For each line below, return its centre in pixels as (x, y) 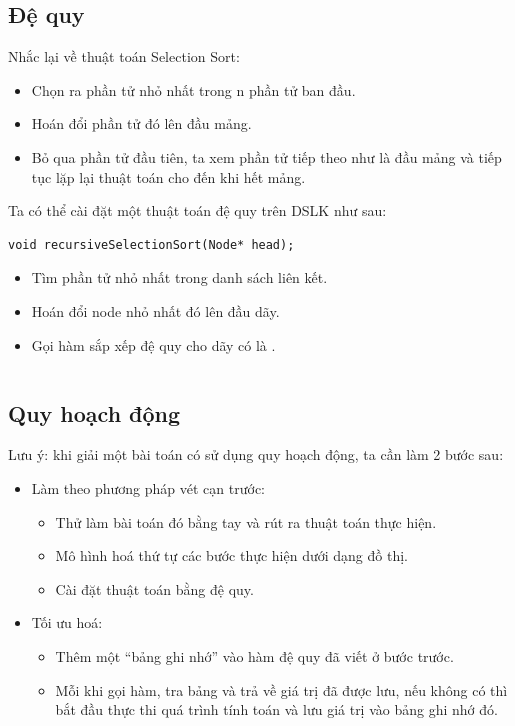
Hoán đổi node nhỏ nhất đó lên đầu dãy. (155, 310)
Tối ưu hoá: (67, 622)
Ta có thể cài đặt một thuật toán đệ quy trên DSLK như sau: (197, 210)
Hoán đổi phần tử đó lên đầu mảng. (141, 123)
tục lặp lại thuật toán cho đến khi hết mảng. (168, 176)
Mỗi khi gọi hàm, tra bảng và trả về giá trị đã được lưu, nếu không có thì (281, 689)
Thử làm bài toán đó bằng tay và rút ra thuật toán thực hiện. (246, 521)
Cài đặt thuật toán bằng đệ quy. (154, 588)
